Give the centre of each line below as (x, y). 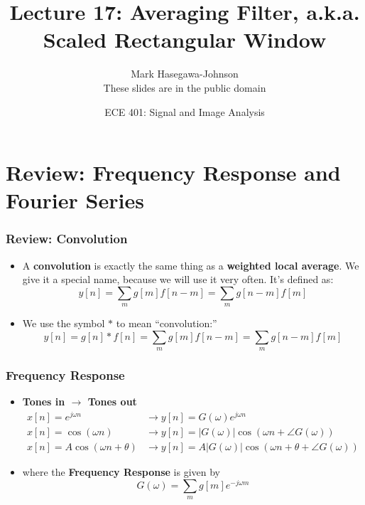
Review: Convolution (67, 239)
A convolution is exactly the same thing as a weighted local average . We (191, 265)
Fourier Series (75, 200)
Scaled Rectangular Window (185, 39)
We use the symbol (64, 323)
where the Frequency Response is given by (121, 472)
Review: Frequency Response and (173, 172)
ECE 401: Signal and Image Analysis (185, 111)
